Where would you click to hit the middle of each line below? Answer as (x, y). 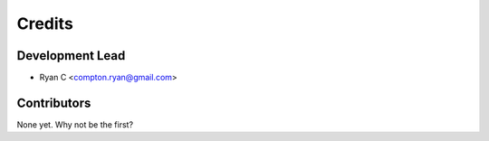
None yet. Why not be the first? (75, 124)
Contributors (54, 103)
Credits (45, 23)
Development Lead (71, 56)
